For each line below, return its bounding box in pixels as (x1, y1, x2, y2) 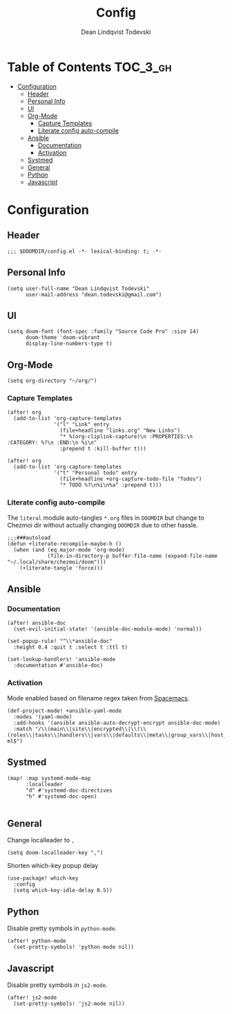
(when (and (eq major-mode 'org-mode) (13, 546, 126, 553)
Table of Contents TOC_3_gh (7, 59, 172, 75)
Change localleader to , (7, 836, 75, 844)
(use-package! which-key (7, 875, 79, 882)
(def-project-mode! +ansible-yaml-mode (7, 707, 122, 714)
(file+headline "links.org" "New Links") (59, 427, 181, 434)
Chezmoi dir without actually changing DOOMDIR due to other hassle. (7, 520, 198, 529)
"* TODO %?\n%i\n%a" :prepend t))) (59, 482, 162, 489)
